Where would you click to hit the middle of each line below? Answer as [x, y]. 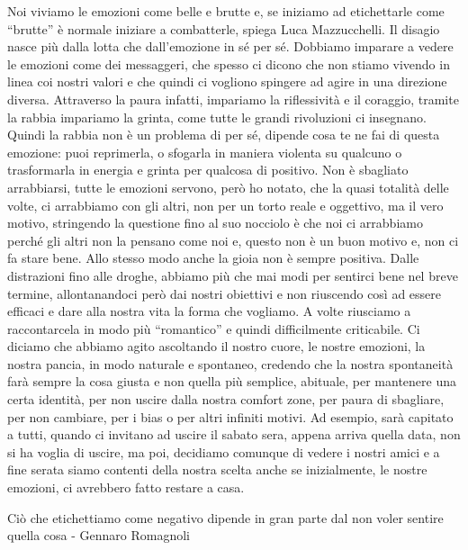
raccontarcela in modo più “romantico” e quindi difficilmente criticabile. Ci [214, 328]
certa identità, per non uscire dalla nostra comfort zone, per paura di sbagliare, [226, 399]
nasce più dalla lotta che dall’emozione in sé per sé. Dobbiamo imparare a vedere [230, 46]
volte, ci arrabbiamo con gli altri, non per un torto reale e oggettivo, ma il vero [225, 205]
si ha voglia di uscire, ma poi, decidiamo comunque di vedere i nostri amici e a [224, 451]
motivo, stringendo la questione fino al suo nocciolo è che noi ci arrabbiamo [215, 223]
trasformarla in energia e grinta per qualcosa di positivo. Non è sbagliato [208, 170]
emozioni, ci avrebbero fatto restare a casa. [126, 487]
